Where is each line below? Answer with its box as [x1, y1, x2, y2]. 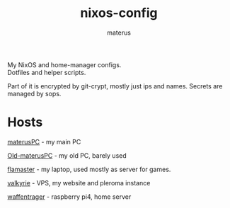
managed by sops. [7, 89, 62, 98]
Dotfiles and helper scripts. [7, 68, 86, 76]
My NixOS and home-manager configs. [7, 60, 122, 69]
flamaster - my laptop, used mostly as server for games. [7, 165, 171, 173]
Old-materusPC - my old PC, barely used [7, 151, 127, 160]
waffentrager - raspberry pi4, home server [7, 192, 132, 201]
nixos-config [80, 5, 158, 21]
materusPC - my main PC [7, 137, 81, 146]
